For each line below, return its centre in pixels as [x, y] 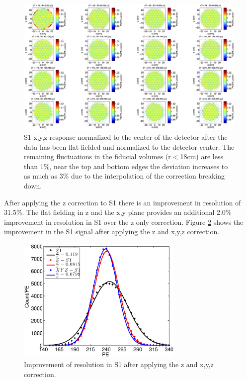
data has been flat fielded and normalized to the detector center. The [129, 146]
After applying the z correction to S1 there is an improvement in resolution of [123, 202]
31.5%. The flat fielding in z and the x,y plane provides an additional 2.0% [118, 212]
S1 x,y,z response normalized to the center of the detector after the [126, 137]
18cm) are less [202, 156]
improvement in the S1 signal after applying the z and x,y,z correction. [112, 232]
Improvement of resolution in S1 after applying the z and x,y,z [119, 364]
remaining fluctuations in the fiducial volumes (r [97, 156]
